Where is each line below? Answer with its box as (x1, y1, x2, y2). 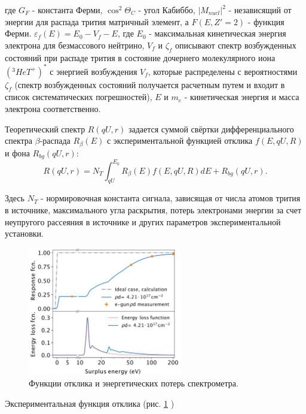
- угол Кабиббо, (138, 4, 195, 16)
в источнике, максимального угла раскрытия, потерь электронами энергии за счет (5, 204, 302, 216)
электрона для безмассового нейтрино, (5, 38, 145, 51)
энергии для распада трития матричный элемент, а (5, 15, 189, 28)
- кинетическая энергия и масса (184, 90, 299, 103)
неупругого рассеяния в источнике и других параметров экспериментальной (5, 215, 281, 228)
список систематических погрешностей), (5, 90, 152, 103)
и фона (5, 146, 30, 159)
